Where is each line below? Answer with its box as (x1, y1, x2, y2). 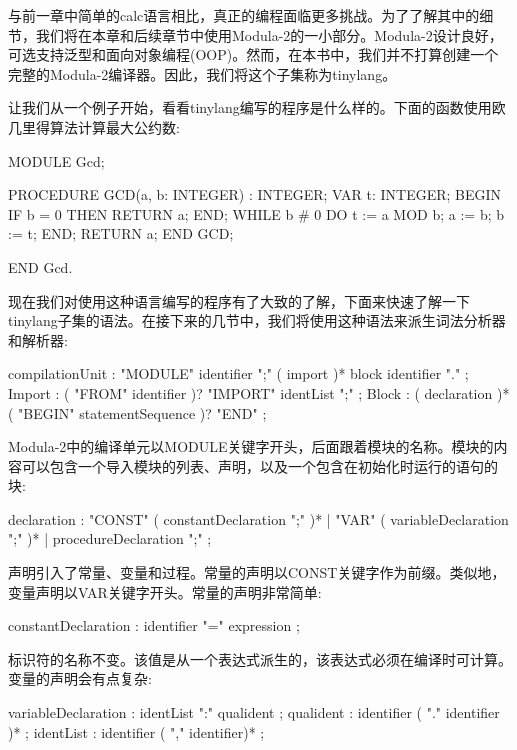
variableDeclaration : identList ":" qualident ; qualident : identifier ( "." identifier (8, 702, 500, 723)
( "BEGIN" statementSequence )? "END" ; (8, 402, 267, 423)
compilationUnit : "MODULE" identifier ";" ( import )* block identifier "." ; (8, 363, 469, 384)
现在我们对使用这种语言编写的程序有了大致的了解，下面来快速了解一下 (8, 290, 470, 311)
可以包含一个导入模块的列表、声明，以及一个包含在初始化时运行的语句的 (21, 455, 498, 476)
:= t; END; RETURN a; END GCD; (8, 223, 234, 244)
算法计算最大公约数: (49, 116, 180, 137)
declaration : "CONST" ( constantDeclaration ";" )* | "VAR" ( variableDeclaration (8, 508, 509, 529)
